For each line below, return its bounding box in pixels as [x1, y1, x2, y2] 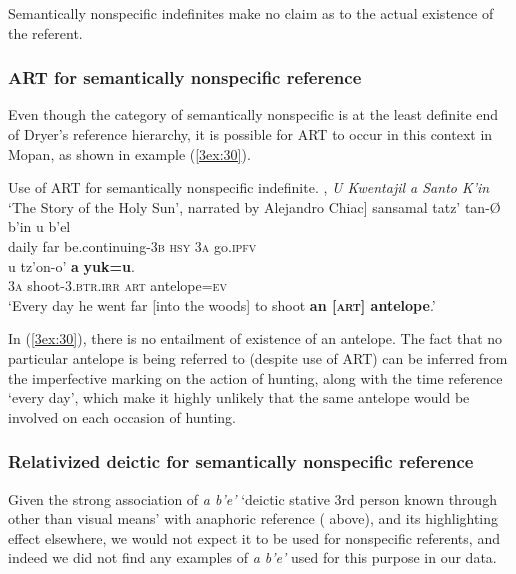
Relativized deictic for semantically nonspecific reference [8, 449, 474, 474]
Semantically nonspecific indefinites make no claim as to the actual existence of [8, 3, 494, 23]
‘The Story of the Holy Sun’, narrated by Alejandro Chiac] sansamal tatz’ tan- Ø [8, 196, 501, 217]
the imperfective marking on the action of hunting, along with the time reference [8, 367, 503, 388]
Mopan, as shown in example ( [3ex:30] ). [8, 143, 251, 164]
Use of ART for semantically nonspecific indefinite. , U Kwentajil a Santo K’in [8, 177, 490, 198]
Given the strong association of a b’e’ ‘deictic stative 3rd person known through [8, 488, 497, 509]
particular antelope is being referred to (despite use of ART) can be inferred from [8, 347, 508, 368]
